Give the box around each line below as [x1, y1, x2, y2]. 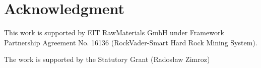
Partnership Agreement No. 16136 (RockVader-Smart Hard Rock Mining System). [4, 37, 257, 47]
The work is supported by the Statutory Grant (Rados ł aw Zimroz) [4, 54, 210, 64]
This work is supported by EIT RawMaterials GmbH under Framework [4, 27, 224, 38]
